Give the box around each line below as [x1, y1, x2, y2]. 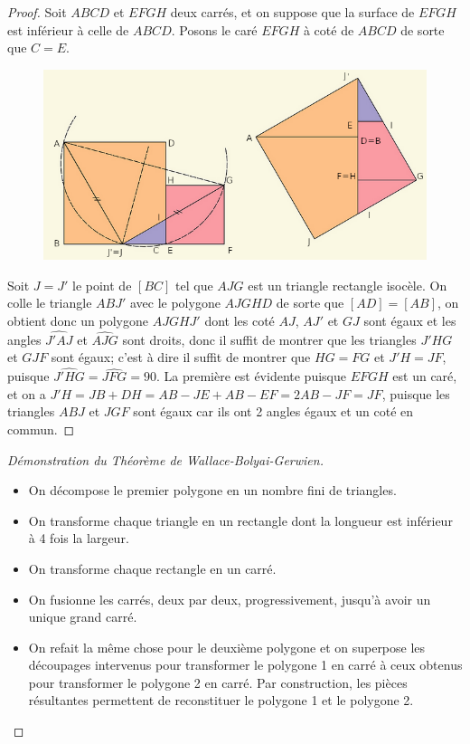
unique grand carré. [28, 607, 137, 626]
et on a [7, 384, 46, 403]
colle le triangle [7, 293, 92, 312]
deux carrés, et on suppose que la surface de [170, 3, 415, 21]
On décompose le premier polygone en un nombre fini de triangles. [28, 481, 397, 500]
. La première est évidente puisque [155, 367, 346, 386]
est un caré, [392, 367, 457, 386]
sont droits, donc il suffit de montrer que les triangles [122, 329, 417, 348]
